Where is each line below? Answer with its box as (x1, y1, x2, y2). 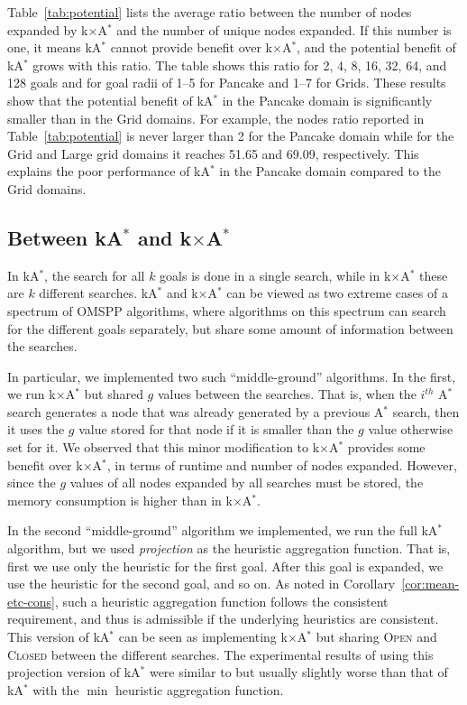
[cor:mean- (401, 574, 460, 593)
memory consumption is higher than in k (7, 490, 233, 509)
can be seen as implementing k (118, 627, 288, 646)
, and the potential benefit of (297, 38, 456, 57)
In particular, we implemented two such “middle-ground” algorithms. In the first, (7, 366, 456, 385)
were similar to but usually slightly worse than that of (149, 663, 448, 682)
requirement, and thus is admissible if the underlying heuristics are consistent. (7, 609, 439, 628)
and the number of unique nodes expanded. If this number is (116, 20, 452, 39)
